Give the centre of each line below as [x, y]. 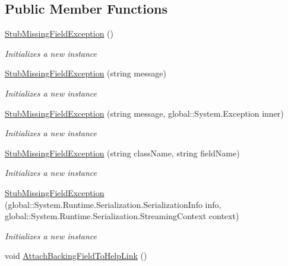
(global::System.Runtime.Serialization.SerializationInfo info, [113, 204]
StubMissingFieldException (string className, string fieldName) [122, 153]
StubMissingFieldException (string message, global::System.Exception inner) [144, 113]
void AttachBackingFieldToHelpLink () [76, 256]
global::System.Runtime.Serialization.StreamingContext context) [122, 216]
